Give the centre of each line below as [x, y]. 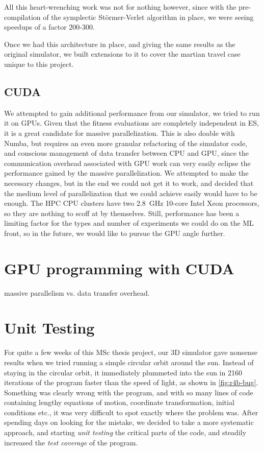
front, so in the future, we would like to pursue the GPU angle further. [115, 233]
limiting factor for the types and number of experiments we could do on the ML [129, 223]
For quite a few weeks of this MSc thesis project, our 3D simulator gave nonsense [131, 352]
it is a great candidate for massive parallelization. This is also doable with [120, 133]
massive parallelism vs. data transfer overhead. [77, 292]
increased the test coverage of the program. [71, 442]
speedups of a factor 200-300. [49, 27]
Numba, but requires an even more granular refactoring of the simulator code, [126, 143]
